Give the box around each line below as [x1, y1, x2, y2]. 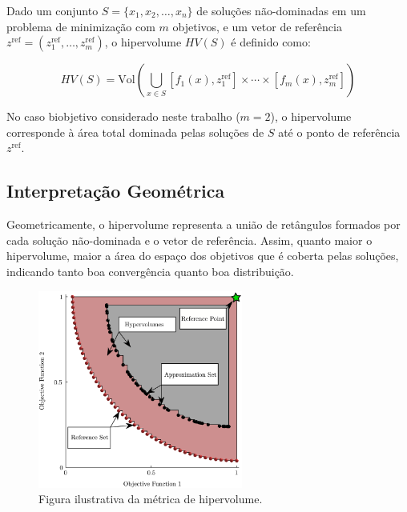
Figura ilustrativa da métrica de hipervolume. [38, 490, 263, 507]
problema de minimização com [6, 18, 155, 34]
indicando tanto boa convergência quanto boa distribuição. [6, 262, 294, 279]
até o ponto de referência [278, 123, 401, 140]
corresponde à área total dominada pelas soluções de [6, 123, 264, 140]
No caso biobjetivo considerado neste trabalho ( [6, 108, 240, 125]
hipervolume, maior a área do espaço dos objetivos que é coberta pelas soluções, [6, 247, 399, 264]
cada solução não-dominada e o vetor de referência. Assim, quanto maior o [6, 231, 373, 248]
